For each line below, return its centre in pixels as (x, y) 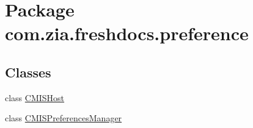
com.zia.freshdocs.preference (127, 33)
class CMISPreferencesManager (64, 118)
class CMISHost (35, 97)
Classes (28, 72)
